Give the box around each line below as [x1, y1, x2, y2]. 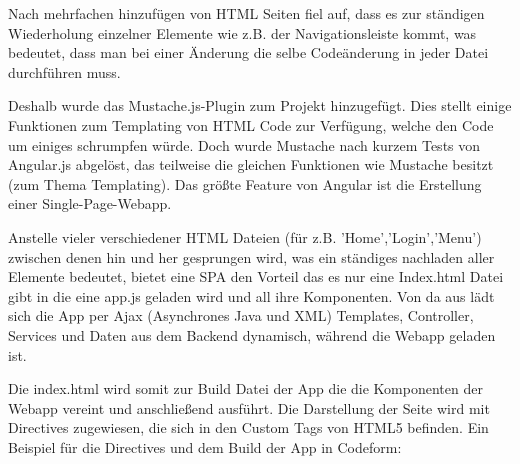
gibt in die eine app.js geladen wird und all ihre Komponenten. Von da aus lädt [8, 285, 495, 306]
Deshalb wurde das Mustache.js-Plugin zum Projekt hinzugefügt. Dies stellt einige [8, 95, 512, 116]
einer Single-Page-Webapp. [8, 193, 172, 214]
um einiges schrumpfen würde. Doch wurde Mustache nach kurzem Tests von [8, 134, 481, 155]
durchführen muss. [8, 61, 121, 82]
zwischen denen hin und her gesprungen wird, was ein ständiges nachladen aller [8, 246, 495, 267]
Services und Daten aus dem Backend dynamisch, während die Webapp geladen [8, 324, 496, 345]
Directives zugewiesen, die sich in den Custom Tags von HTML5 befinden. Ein [8, 417, 489, 438]
